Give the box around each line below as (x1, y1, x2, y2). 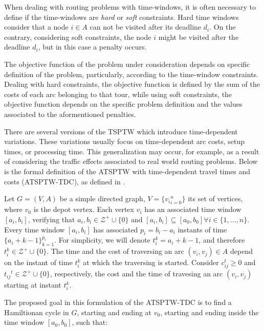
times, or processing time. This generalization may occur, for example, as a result (4, 146, 259, 156)
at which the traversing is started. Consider (83, 257, 219, 268)
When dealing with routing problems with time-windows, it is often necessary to (4, 2, 256, 12)
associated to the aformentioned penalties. (4, 108, 136, 119)
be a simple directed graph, (59, 193, 145, 204)
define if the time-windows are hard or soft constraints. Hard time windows (4, 11, 239, 22)
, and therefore (199, 234, 245, 245)
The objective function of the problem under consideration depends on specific (4, 58, 250, 69)
